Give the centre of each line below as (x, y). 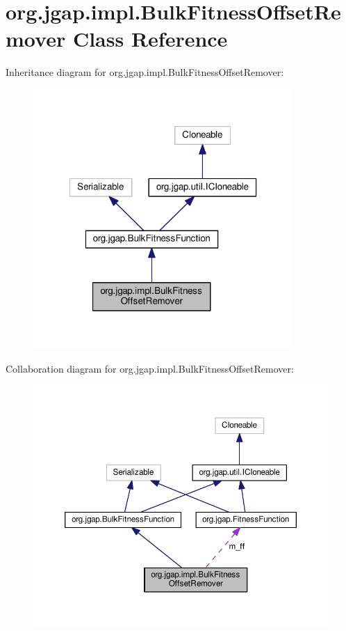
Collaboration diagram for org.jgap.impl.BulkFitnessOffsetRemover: (150, 368)
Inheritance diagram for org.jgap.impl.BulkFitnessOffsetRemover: (145, 72)
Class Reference (150, 39)
